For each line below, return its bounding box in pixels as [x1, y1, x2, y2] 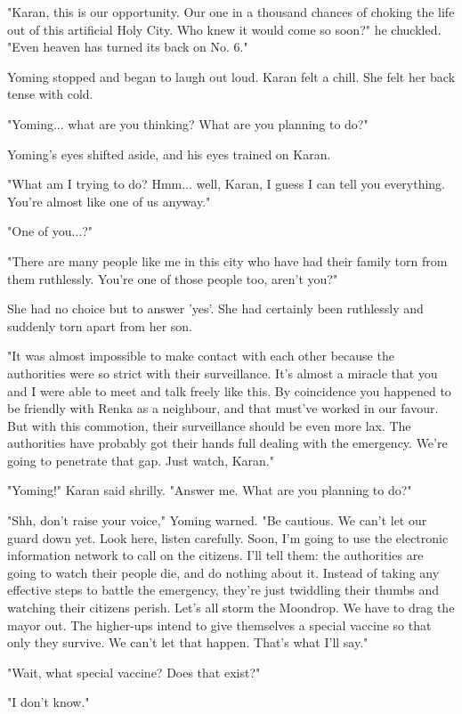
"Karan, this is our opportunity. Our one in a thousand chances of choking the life [7, 3, 455, 20]
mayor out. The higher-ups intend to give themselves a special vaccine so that [7, 615, 432, 634]
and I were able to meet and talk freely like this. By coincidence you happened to [7, 381, 451, 400]
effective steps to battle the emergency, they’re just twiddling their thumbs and [7, 580, 439, 599]
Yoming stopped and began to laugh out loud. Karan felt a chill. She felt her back [7, 67, 456, 85]
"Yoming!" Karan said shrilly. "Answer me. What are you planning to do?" [7, 481, 412, 499]
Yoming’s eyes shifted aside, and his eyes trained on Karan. [7, 144, 331, 163]
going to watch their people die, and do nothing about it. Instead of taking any [7, 563, 440, 581]
